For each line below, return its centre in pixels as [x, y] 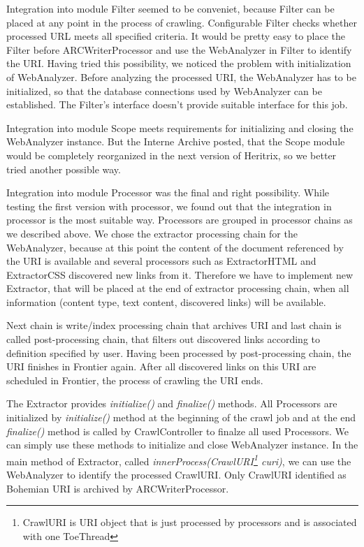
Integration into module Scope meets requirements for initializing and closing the [180, 127]
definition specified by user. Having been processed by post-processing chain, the [179, 352]
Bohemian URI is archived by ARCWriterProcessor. [118, 488]
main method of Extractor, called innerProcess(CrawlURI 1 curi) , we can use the [179, 460]
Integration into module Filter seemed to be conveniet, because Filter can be [170, 8]
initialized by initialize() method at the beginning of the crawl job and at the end [181, 417]
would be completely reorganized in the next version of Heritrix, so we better [172, 155]
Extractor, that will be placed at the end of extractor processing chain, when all [178, 288]
